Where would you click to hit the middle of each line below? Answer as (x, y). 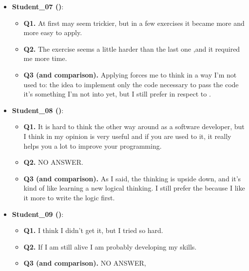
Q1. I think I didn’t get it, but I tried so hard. (93, 230)
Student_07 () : (38, 6)
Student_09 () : (38, 214)
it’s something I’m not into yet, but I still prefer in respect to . (117, 94)
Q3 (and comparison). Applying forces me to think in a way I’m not (130, 74)
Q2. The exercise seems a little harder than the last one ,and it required (132, 48)
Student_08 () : (38, 110)
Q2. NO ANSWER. (53, 162)
